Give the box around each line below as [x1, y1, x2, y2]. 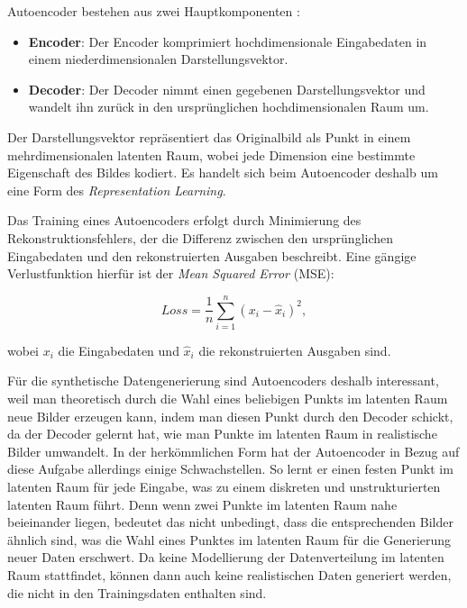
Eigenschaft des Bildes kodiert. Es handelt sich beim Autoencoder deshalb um [7, 163, 438, 182]
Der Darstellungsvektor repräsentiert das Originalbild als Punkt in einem [7, 127, 411, 146]
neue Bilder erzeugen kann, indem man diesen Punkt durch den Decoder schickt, [7, 406, 453, 425]
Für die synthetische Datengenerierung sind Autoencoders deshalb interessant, [7, 371, 439, 390]
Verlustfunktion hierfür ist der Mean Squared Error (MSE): [7, 264, 334, 283]
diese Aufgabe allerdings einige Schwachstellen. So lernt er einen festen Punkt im [7, 459, 453, 478]
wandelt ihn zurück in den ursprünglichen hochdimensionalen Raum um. [28, 97, 429, 116]
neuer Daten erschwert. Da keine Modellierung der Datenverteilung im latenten [7, 548, 444, 567]
